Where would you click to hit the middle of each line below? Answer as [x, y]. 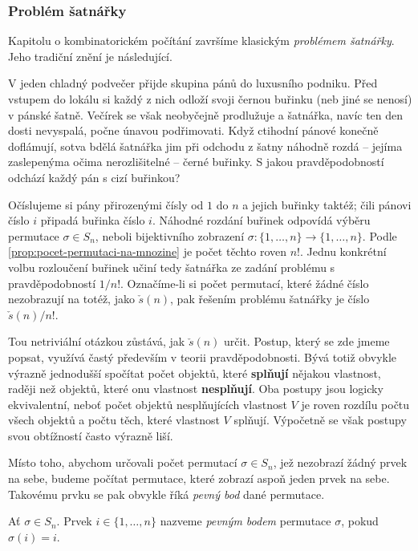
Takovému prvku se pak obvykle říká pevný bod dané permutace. [166, 494]
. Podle [379, 235]
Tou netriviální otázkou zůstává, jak [97, 341]
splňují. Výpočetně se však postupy [320, 420]
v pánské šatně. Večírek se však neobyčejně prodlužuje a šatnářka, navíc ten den [206, 114]
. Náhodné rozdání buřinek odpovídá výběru [261, 220]
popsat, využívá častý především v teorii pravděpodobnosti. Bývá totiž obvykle [203, 357]
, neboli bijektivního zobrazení [170, 235]
